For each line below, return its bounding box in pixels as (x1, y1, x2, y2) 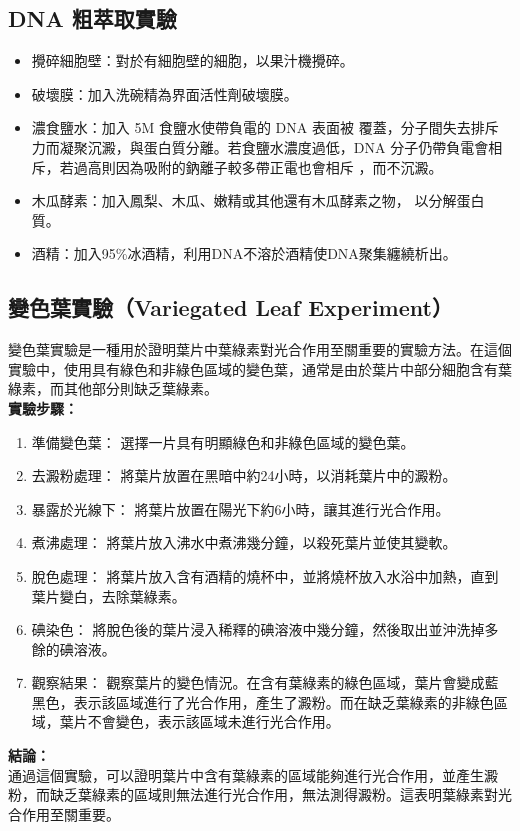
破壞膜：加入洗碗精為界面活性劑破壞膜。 (31, 83, 298, 104)
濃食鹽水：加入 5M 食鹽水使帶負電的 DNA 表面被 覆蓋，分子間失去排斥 (31, 117, 499, 138)
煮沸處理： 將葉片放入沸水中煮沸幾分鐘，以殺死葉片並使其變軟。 (31, 532, 457, 553)
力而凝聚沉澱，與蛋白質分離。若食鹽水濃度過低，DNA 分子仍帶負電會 (31, 136, 489, 157)
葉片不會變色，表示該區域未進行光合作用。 (59, 711, 340, 732)
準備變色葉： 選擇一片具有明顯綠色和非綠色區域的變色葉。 (31, 431, 415, 452)
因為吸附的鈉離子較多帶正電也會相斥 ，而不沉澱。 (115, 156, 443, 177)
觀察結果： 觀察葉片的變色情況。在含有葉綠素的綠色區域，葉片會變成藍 (31, 672, 499, 693)
